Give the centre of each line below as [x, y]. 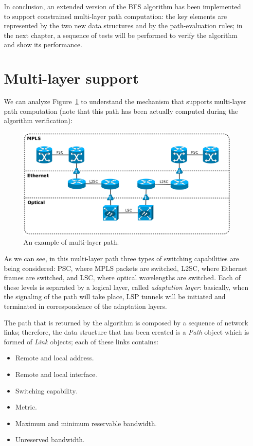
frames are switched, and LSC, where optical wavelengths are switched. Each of [122, 277]
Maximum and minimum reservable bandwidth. [86, 423]
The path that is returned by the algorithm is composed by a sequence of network [126, 322]
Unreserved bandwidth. [50, 439]
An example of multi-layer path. [71, 242]
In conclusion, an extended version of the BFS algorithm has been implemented [123, 6]
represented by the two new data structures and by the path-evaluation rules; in [123, 26]
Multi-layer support [72, 78]
